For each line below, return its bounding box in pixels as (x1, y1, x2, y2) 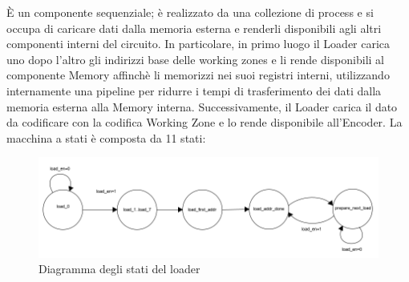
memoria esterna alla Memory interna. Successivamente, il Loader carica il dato (6, 98, 398, 115)
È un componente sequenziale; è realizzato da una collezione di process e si (6, 4, 374, 20)
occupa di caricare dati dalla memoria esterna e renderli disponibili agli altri (6, 19, 382, 36)
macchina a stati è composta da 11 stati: (6, 129, 206, 146)
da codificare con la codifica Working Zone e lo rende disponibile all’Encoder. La (6, 114, 403, 131)
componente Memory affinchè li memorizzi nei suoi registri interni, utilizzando (6, 66, 390, 83)
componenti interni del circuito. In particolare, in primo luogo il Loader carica (6, 35, 391, 52)
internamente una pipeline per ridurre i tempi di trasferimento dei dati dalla (6, 82, 382, 99)
